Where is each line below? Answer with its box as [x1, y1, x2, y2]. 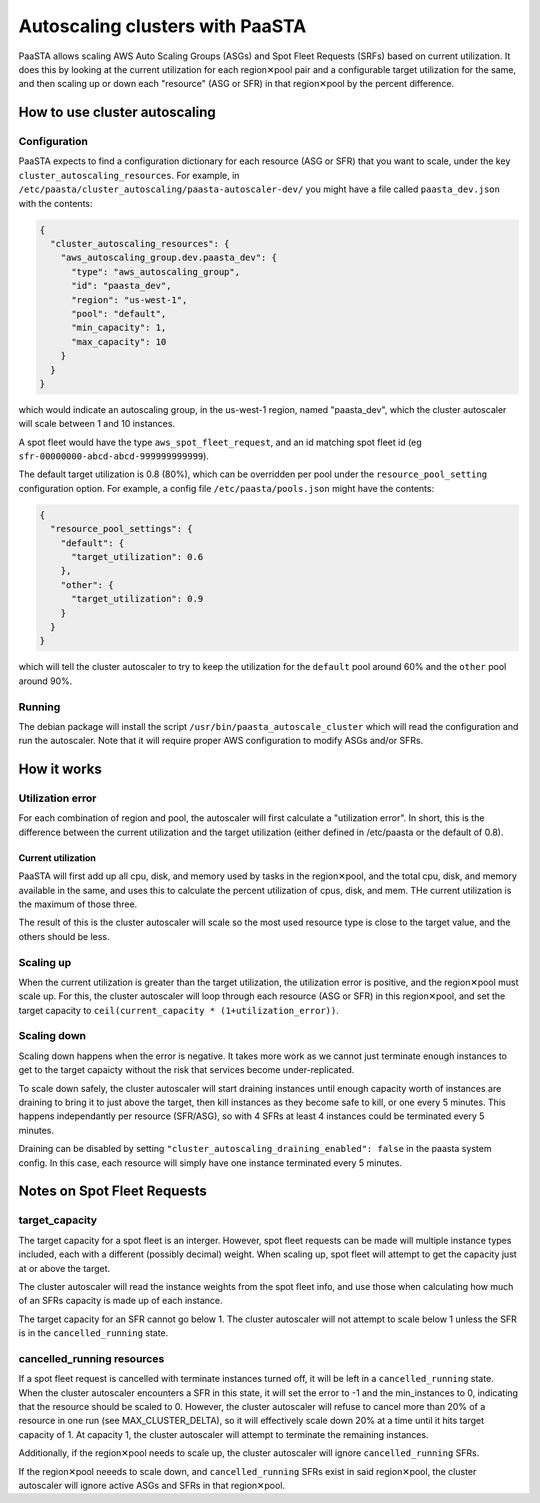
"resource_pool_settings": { [50, 523, 194, 535]
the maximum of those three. [18, 898, 138, 910]
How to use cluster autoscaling [18, 104, 217, 121]
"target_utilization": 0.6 [71, 551, 204, 563]
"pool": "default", [71, 308, 167, 319]
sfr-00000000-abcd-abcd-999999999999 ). [18, 450, 210, 462]
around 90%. [18, 675, 73, 687]
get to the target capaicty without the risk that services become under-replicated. [18, 1064, 355, 1076]
